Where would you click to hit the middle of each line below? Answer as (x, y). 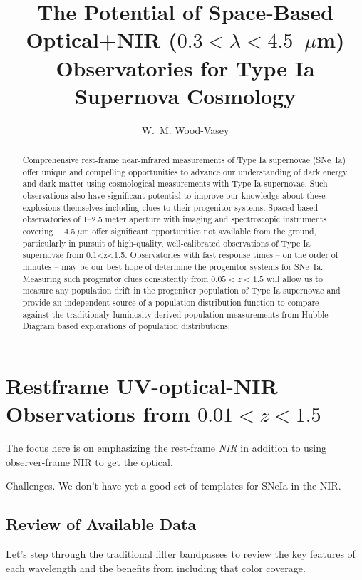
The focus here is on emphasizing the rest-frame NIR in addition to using (166, 448)
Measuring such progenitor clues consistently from (115, 278)
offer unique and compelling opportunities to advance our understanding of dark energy (185, 171)
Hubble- (316, 314)
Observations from (98, 414)
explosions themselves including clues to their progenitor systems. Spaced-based (170, 207)
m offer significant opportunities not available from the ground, (199, 231)
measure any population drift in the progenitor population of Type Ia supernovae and (181, 290)
